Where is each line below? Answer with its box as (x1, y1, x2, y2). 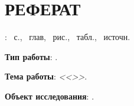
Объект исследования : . (5, 90, 94, 102)
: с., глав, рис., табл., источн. (5, 31, 130, 43)
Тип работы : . (5, 50, 58, 62)
